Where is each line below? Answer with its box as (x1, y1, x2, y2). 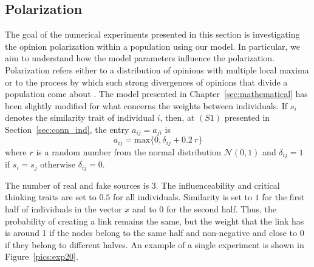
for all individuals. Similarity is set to (112, 191, 252, 203)
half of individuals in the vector (5, 202, 122, 215)
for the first (262, 191, 305, 203)
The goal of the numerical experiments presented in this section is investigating (5, 28, 300, 41)
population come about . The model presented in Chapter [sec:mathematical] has (5, 87, 308, 100)
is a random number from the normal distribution (36, 145, 221, 158)
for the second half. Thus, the (166, 202, 277, 215)
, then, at (160, 111, 195, 124)
